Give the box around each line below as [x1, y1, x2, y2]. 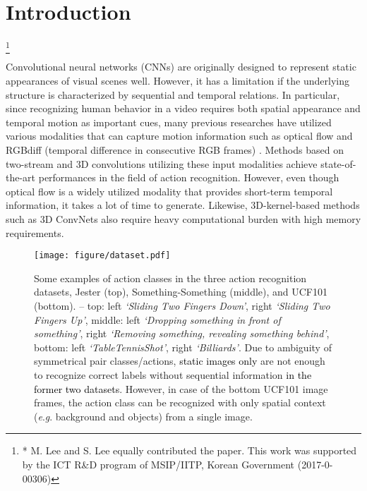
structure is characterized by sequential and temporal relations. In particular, [6, 87, 340, 102]
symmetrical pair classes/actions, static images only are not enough [34, 353, 325, 368]
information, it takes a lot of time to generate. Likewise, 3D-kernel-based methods [6, 198, 360, 212]
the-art [6, 170, 36, 185]
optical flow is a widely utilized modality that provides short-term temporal [6, 183, 333, 198]
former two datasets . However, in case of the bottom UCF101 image [34, 381, 328, 396]
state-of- [320, 156, 356, 171]
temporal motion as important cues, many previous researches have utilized [6, 114, 332, 129]
